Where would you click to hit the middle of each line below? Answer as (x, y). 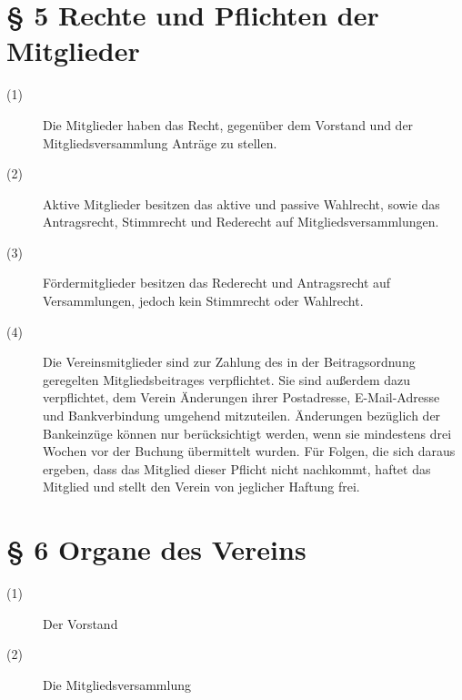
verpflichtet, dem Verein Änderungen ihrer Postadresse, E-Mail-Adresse (241, 397)
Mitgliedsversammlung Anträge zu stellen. (160, 142)
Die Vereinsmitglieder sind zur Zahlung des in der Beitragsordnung (229, 362)
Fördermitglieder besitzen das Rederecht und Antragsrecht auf (217, 283)
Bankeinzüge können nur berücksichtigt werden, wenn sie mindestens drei (247, 433)
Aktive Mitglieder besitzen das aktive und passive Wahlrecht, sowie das (241, 203)
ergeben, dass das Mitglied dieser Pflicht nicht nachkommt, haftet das (237, 468)
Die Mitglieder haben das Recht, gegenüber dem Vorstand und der (228, 124)
